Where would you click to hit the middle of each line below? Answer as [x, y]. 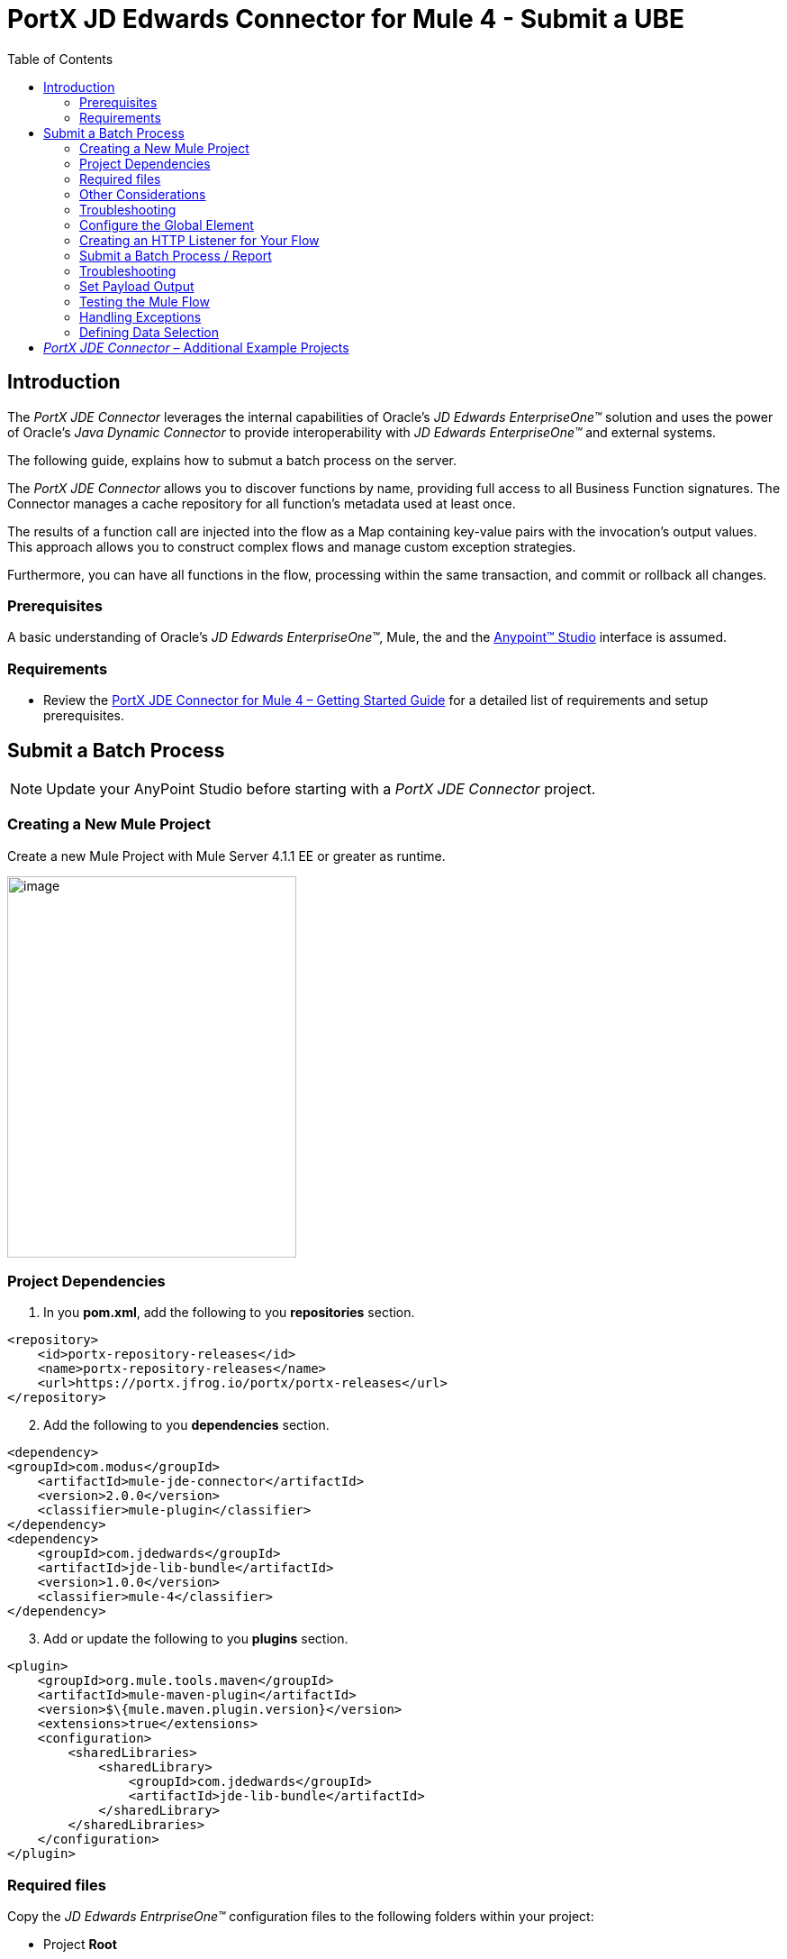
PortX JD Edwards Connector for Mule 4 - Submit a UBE [346, 19]
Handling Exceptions [140, 316]
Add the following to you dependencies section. [186, 1425]
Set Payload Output [137, 286]
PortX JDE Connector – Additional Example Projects [196, 347]
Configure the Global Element [167, 224]
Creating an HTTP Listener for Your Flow [199, 240]
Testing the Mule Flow [145, 301]
